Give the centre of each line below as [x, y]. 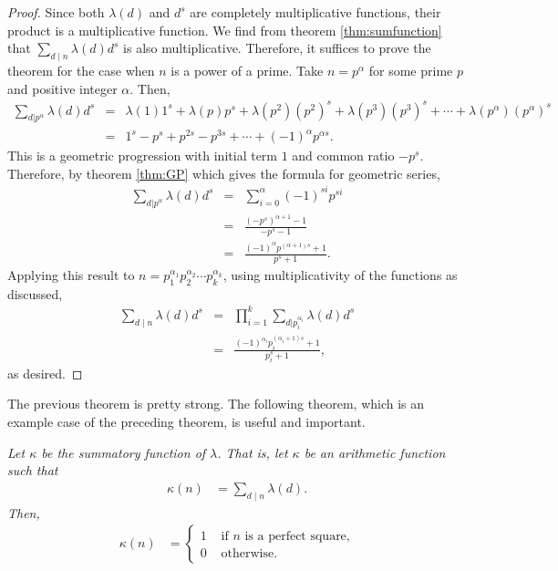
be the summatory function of [124, 452]
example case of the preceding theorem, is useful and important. [186, 422]
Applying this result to [71, 275]
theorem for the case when [81, 70]
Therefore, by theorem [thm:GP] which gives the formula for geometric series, [224, 173]
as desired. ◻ [45, 373]
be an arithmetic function [375, 452]
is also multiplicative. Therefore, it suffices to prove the [277, 48]
